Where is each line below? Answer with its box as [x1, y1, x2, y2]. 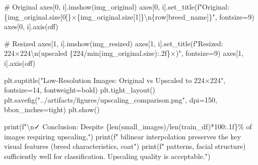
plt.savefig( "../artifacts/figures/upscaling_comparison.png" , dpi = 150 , [4, 94, 217, 105]
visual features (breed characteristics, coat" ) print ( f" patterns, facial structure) [4, 141, 246, 151]
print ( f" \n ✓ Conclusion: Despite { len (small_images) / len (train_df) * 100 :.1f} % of [4, 121, 252, 131]
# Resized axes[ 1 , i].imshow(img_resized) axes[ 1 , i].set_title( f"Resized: [4, 38, 223, 48]
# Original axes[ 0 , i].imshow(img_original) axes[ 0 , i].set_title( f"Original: [4, 2, 229, 12]
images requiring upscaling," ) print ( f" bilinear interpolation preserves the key [4, 131, 241, 141]
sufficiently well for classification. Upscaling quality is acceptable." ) [4, 150, 211, 161]
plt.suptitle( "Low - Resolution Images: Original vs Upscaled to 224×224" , [4, 74, 226, 85]
